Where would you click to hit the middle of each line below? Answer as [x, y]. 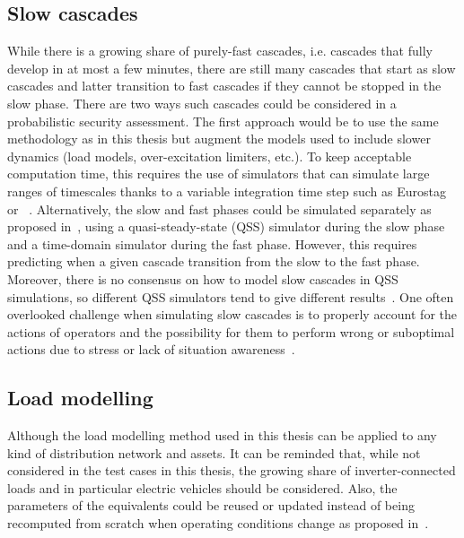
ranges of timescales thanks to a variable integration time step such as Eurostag [227, 191]
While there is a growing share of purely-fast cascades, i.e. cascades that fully [220, 51]
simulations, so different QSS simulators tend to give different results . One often [231, 296]
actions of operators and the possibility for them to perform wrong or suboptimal [231, 331]
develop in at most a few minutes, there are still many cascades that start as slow [232, 68]
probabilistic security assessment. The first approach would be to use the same [223, 121]
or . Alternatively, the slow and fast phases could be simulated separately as [219, 208]
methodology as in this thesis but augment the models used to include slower [219, 139]
